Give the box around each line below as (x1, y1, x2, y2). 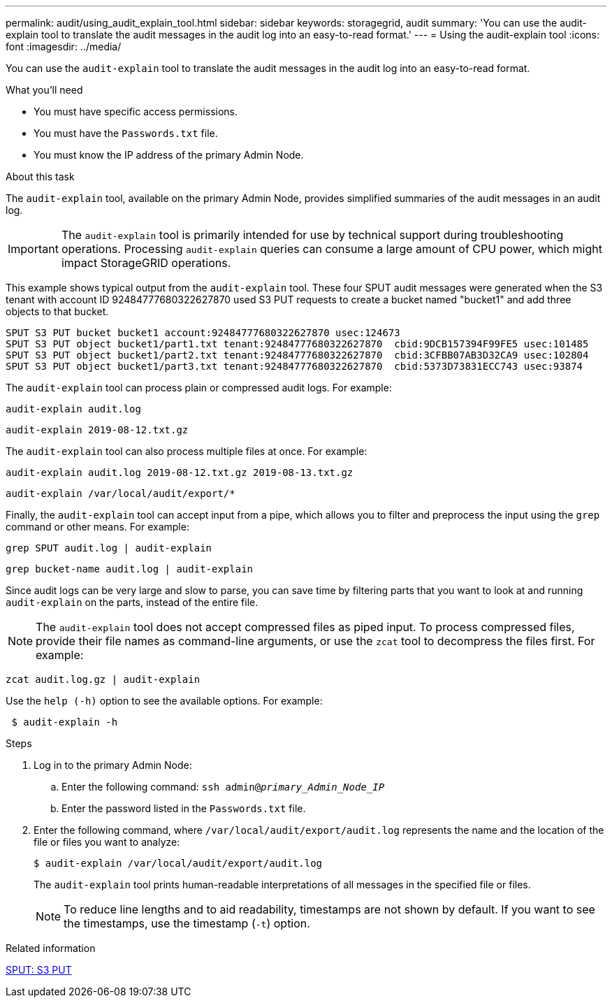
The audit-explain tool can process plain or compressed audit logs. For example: (6, 382, 392, 394)
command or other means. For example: (6, 521, 189, 533)
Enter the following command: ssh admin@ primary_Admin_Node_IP (61, 781, 385, 793)
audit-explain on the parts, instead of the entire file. (6, 596, 258, 608)
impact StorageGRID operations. (61, 256, 231, 270)
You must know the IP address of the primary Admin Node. (34, 149, 304, 161)
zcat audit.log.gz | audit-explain (6, 674, 201, 685)
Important (8, 242, 59, 256)
